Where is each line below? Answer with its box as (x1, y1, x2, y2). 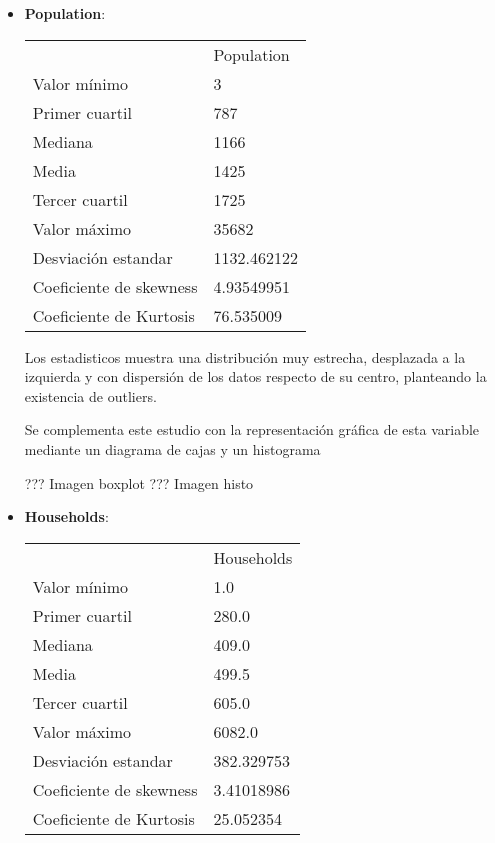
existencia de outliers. (24, 385, 157, 406)
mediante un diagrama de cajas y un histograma (24, 438, 321, 459)
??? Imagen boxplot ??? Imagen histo (24, 472, 254, 493)
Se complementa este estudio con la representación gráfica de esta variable (24, 419, 480, 440)
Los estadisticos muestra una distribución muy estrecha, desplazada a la (24, 346, 466, 367)
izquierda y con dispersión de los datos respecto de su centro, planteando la (24, 366, 487, 387)
